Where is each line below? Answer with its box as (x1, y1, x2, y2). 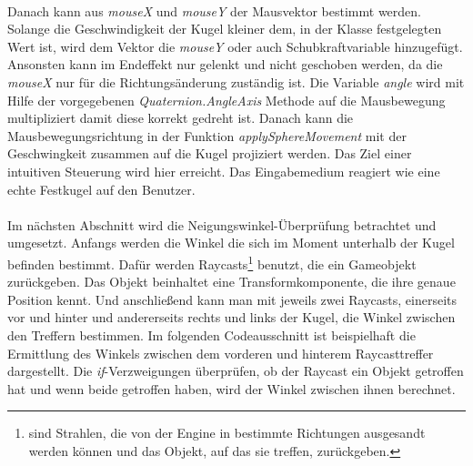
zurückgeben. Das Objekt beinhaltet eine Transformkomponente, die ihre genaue (7, 272, 456, 291)
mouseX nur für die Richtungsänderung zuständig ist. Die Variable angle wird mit (7, 72, 465, 91)
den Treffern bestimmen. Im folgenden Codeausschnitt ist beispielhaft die (7, 325, 416, 344)
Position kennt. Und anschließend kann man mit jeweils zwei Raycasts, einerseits (7, 289, 458, 309)
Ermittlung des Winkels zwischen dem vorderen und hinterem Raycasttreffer (7, 343, 434, 362)
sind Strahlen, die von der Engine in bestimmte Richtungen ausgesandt (28, 423, 426, 442)
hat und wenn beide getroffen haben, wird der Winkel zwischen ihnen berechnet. (7, 379, 456, 398)
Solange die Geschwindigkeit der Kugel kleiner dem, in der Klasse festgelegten (7, 19, 442, 38)
